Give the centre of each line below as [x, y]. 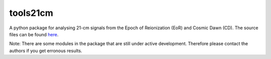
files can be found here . [34, 34]
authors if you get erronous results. [46, 51]
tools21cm [31, 13]
